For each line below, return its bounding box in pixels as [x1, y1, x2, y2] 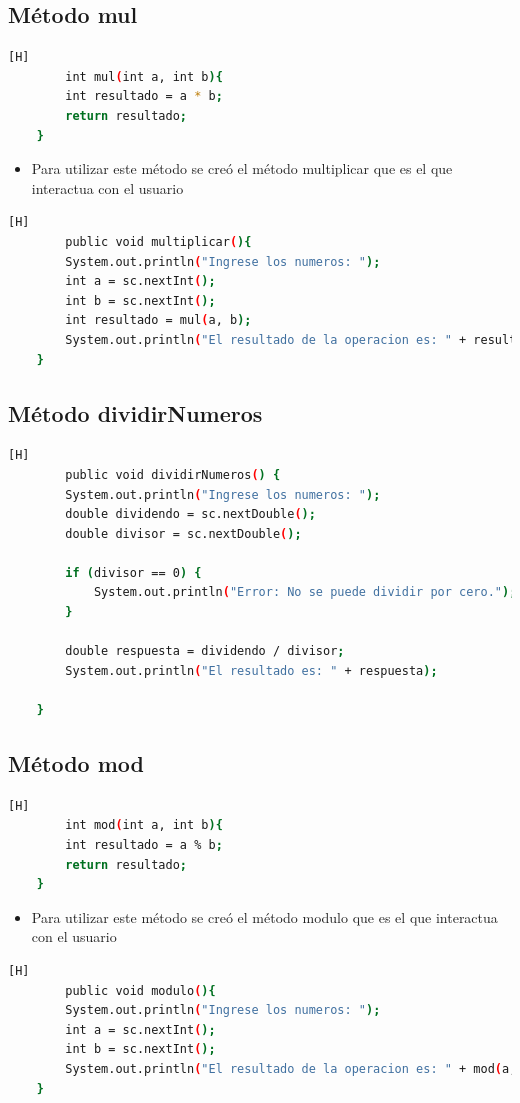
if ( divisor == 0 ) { [65, 565, 202, 580]
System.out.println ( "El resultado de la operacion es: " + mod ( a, [65, 1061, 517, 1076]
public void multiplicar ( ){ [65, 234, 252, 249]
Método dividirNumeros [8, 397, 263, 428]
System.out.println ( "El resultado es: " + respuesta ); [65, 663, 438, 678]
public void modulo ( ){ [65, 983, 216, 998]
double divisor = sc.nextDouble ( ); [65, 526, 302, 541]
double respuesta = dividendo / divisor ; [65, 644, 345, 659]
